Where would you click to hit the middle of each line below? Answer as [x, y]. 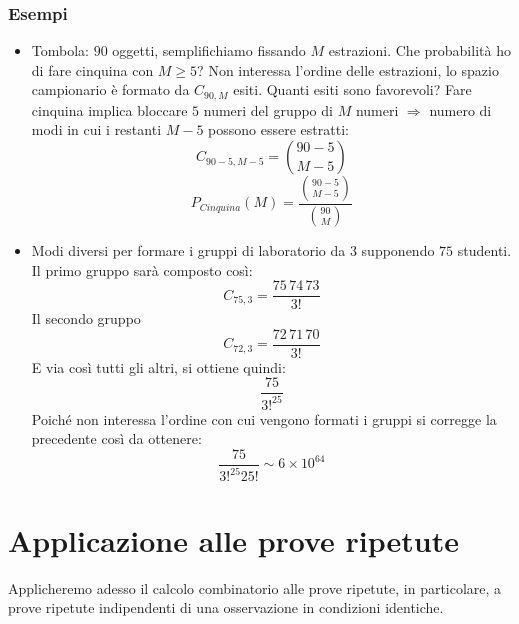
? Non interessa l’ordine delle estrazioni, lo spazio [348, 69]
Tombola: [60, 50]
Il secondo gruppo [86, 318]
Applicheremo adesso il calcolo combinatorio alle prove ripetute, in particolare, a [255, 587]
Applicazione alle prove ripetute [234, 539]
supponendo [398, 249]
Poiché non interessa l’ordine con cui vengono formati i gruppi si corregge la [264, 418]
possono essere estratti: [278, 129]
